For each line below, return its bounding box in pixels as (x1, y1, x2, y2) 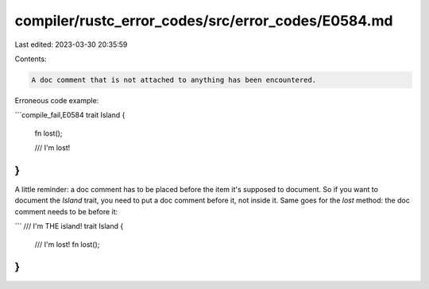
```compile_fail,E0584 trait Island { (14, 110, 126, 120)
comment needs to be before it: (14, 206, 118, 216)
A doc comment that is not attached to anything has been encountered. (31, 75, 317, 84)
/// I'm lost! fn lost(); (34, 239, 100, 249)
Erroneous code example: (14, 95, 99, 105)
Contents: (14, 54, 47, 64)
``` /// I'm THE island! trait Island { (14, 222, 124, 231)
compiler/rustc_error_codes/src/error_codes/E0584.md (14, 12, 393, 29)
